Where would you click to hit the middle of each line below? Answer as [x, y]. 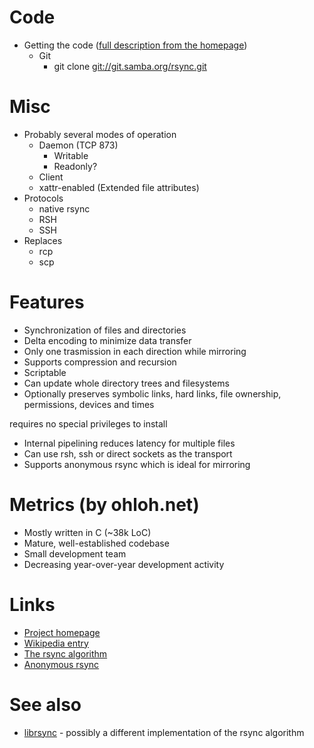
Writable [71, 155]
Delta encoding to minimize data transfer [107, 340]
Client [51, 177]
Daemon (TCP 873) [78, 145]
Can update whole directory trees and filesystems [126, 383]
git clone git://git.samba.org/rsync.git [130, 66]
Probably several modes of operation [100, 134]
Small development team [75, 553]
